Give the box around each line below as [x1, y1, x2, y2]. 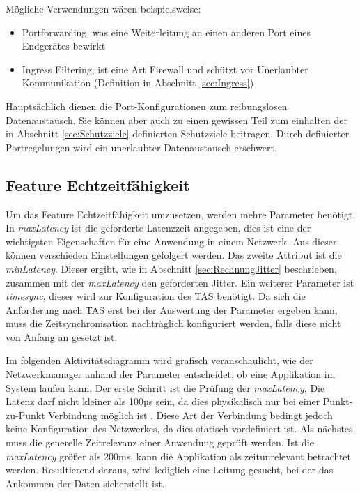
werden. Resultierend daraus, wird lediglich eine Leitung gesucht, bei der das [6, 462, 334, 477]
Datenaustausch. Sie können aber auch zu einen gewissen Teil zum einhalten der [6, 112, 347, 127]
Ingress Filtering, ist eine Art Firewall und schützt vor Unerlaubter [22, 61, 308, 76]
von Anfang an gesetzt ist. [6, 329, 118, 344]
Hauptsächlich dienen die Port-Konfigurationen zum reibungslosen [6, 98, 288, 113]
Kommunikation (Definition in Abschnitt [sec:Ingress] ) [22, 75, 254, 90]
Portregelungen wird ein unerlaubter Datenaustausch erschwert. [6, 139, 277, 154]
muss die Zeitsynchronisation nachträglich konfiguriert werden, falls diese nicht [6, 316, 341, 331]
